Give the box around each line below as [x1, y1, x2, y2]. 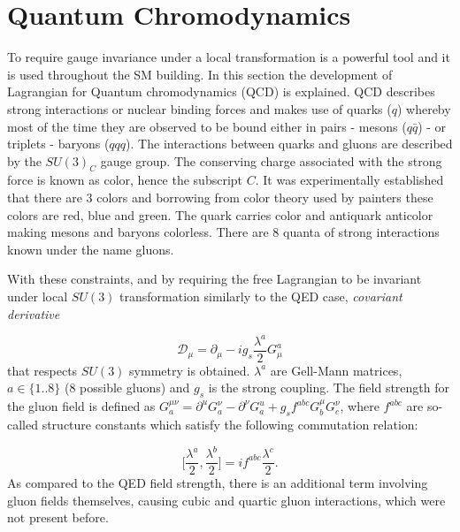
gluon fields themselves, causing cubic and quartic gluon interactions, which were [7, 490, 446, 509]
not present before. [7, 508, 109, 527]
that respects [7, 361, 78, 379]
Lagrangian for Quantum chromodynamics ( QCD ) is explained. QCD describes [7, 82, 435, 101]
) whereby [396, 99, 451, 118]
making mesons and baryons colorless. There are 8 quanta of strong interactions [7, 223, 440, 241]
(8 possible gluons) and [64, 378, 190, 397]
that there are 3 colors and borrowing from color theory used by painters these [7, 188, 433, 207]
